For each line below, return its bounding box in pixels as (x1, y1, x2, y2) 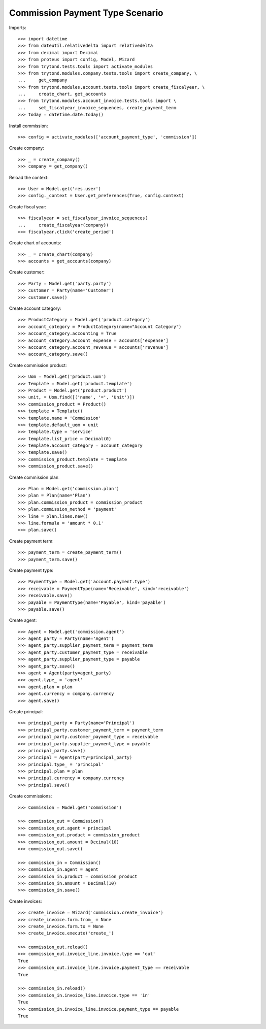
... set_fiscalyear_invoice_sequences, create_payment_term (18, 105, 177, 110)
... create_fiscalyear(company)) (18, 222, 109, 228)
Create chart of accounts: (9, 240, 62, 246)
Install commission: (9, 123, 48, 129)
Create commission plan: (9, 474, 60, 480)
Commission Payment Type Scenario (9, 7, 164, 18)
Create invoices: (9, 898, 42, 904)
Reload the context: (9, 174, 49, 180)
